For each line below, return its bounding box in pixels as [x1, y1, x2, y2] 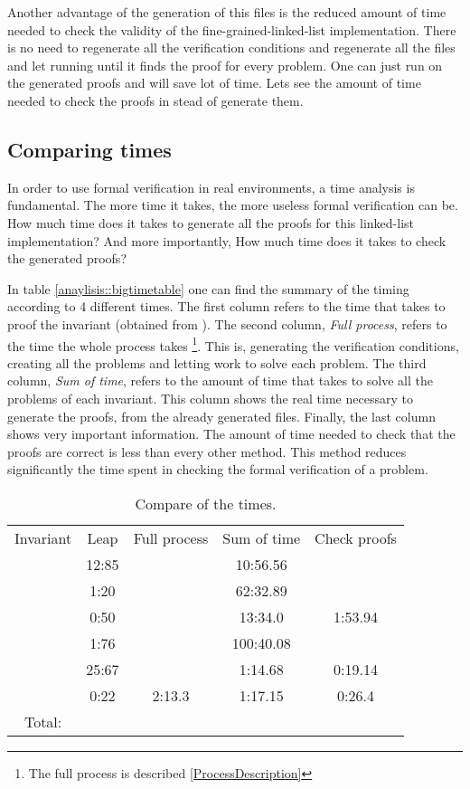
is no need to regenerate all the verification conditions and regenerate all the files [7, 38, 456, 57]
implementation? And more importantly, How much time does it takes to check [7, 231, 446, 250]
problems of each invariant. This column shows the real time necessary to [7, 388, 413, 407]
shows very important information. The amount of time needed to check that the [7, 424, 456, 443]
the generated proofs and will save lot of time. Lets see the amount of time [7, 73, 421, 92]
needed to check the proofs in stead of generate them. [7, 90, 304, 109]
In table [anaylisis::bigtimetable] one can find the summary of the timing [7, 279, 409, 298]
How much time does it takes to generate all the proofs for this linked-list [7, 213, 415, 232]
